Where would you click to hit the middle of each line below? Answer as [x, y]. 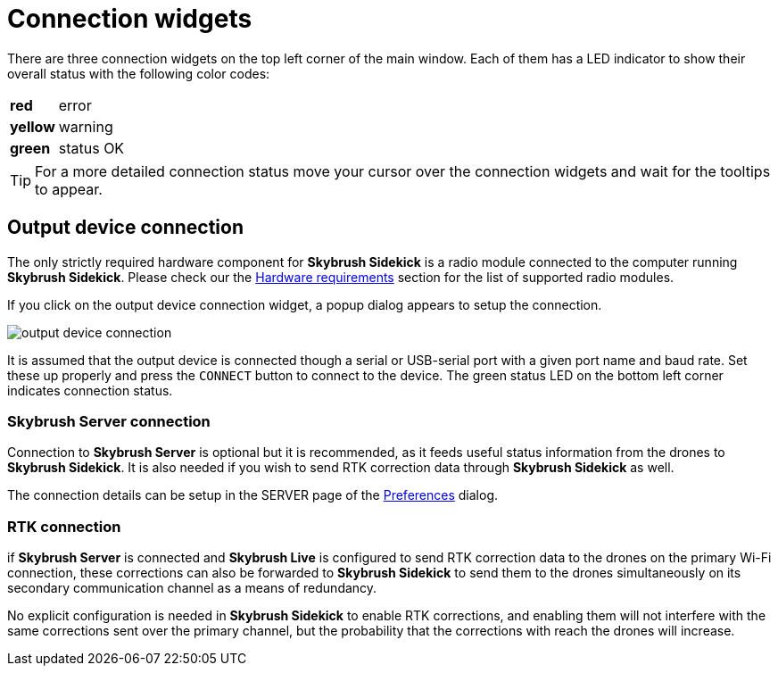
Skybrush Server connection [109, 421]
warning [86, 126]
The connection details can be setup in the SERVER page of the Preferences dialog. [252, 495]
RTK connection [64, 526]
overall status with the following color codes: [139, 73]
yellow [33, 126]
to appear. [69, 189]
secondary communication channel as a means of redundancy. [192, 588]
